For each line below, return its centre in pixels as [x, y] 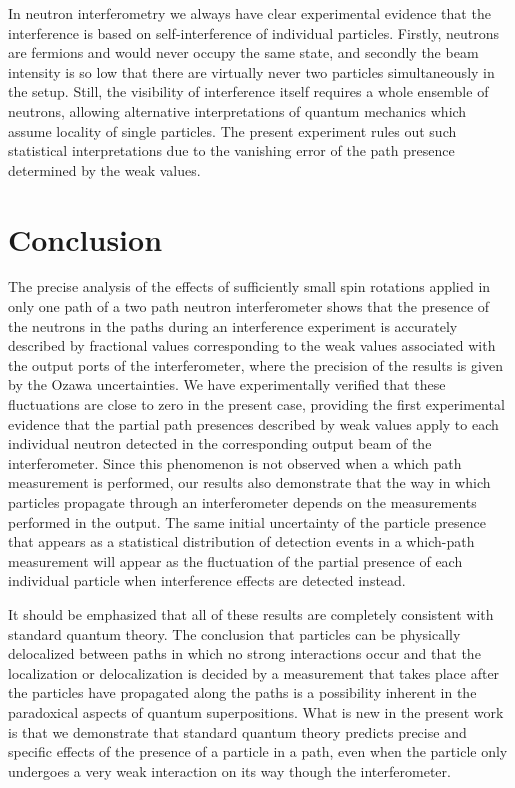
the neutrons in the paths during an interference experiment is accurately [233, 325]
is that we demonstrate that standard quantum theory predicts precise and [237, 731]
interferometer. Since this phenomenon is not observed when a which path [235, 462]
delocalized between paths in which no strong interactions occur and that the [244, 653]
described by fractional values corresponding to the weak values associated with [252, 345]
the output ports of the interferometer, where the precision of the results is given [255, 364]
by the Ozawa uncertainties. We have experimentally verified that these [227, 384]
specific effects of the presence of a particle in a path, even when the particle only [258, 751]
